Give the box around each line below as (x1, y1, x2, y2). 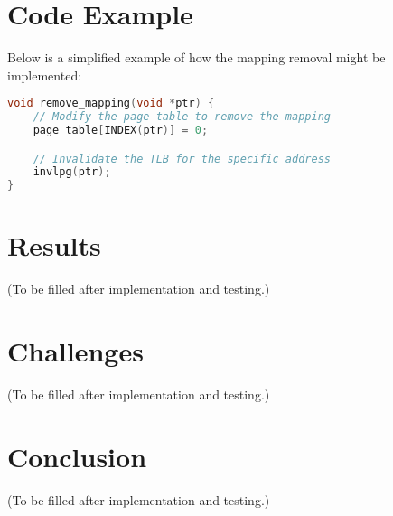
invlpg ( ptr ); (33, 165, 111, 179)
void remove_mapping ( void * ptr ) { (7, 97, 215, 110)
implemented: (7, 65, 82, 84)
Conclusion (7, 437, 147, 474)
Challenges (7, 333, 144, 370)
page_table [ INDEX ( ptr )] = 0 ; (33, 124, 209, 137)
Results (7, 227, 101, 264)
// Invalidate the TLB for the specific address (33, 152, 331, 165)
